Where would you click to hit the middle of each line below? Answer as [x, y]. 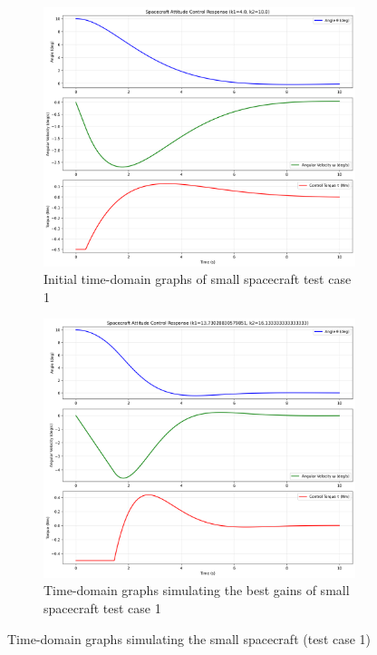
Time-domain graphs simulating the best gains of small [197, 590]
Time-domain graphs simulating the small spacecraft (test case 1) [189, 638]
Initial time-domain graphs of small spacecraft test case [198, 279]
